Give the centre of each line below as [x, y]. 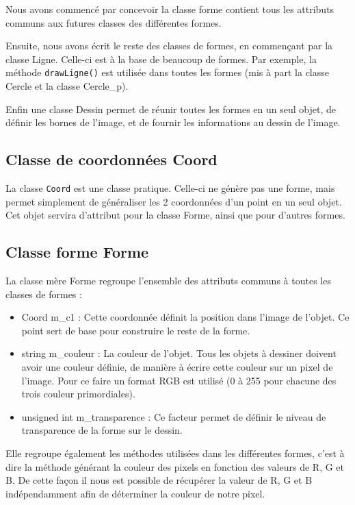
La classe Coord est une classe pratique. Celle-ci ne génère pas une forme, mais [170, 188]
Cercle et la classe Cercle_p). [67, 86]
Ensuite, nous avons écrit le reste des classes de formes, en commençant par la [169, 46]
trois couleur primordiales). [78, 394]
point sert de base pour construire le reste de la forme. [136, 330]
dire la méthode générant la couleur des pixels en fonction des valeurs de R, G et [175, 466]
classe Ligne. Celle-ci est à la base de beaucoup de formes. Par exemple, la [161, 59]
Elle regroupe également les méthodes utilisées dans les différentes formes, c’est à [175, 453]
